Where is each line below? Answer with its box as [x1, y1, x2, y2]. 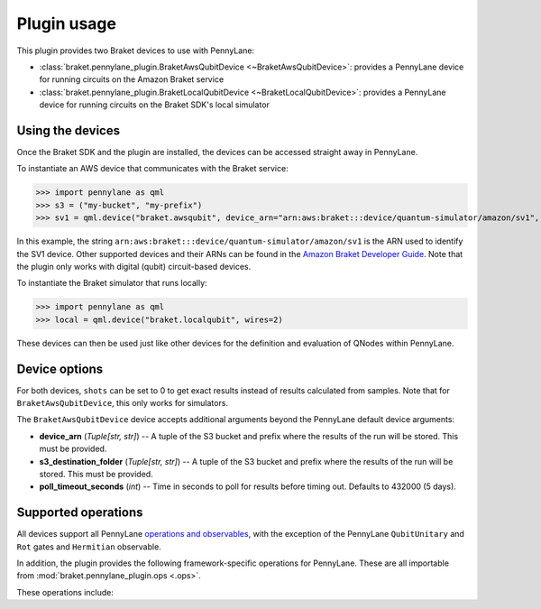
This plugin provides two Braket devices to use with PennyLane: [16, 45, 255, 56]
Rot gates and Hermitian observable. [16, 541, 161, 552]
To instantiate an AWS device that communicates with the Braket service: [16, 163, 289, 174]
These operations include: [16, 586, 115, 597]
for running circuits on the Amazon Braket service [39, 74, 225, 85]
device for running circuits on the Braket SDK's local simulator [39, 99, 270, 110]
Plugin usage [16, 14, 117, 33]
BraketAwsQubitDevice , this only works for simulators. [16, 397, 229, 408]
